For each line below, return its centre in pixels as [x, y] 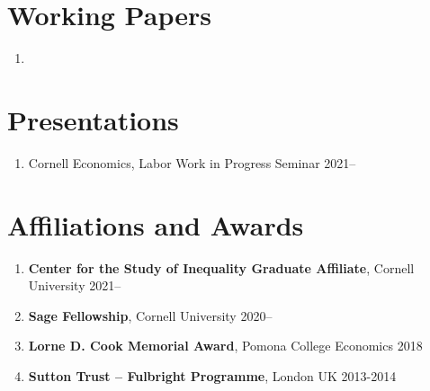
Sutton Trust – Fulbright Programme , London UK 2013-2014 [212, 375]
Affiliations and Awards [156, 224]
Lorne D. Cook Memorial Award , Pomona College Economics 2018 [225, 346]
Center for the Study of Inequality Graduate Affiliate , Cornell [221, 267]
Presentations [93, 119]
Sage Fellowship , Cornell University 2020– [150, 315]
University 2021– [75, 285]
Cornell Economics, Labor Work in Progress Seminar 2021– [192, 162]
